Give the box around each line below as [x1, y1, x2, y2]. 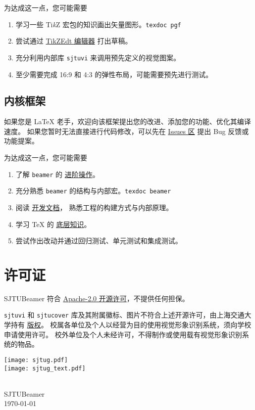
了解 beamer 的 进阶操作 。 [15, 169, 100, 179]
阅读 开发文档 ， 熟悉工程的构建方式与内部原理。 [15, 202, 173, 212]
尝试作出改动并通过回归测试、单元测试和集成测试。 [15, 235, 182, 246]
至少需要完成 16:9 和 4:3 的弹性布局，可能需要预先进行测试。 [15, 69, 213, 79]
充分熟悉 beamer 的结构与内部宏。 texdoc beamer [15, 185, 171, 196]
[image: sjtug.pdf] [4, 356, 68, 364]
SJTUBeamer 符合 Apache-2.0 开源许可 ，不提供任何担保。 [4, 293, 189, 303]
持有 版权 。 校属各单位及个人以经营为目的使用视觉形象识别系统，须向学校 [10, 319, 252, 330]
